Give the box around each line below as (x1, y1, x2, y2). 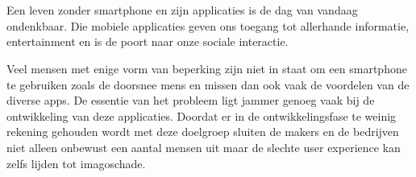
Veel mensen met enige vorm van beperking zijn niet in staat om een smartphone (6, 60, 407, 76)
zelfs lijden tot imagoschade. (6, 154, 146, 171)
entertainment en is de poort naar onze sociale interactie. (6, 33, 289, 50)
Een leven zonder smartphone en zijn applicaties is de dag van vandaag (6, 2, 358, 19)
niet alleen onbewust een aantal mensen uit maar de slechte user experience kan (6, 138, 401, 155)
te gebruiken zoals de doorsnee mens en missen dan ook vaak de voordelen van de (6, 76, 410, 93)
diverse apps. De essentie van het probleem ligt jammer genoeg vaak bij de (6, 92, 375, 109)
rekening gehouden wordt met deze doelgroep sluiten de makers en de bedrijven (6, 123, 399, 140)
